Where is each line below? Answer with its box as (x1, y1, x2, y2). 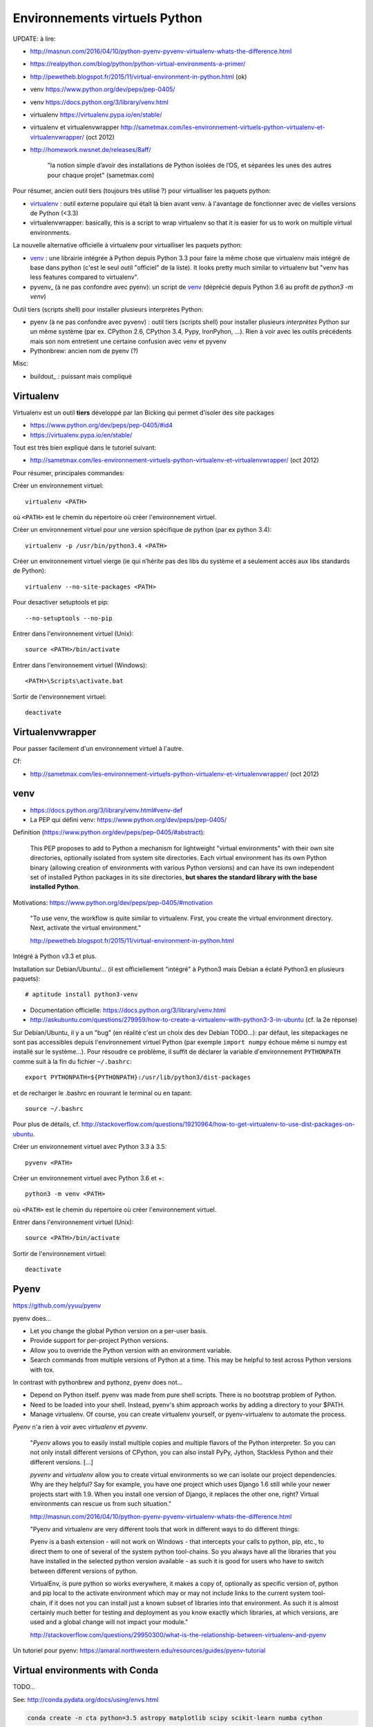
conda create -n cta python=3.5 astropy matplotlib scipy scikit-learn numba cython (27, 1714, 323, 1721)
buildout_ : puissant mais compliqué (30, 372, 133, 380)
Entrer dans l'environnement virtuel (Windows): (12, 660, 148, 669)
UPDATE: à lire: (12, 35, 56, 43)
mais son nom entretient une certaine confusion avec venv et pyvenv (30, 337, 227, 345)
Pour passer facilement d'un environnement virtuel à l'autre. (12, 744, 184, 752)
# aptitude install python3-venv (25, 991, 138, 998)
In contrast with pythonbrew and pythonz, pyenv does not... (12, 1378, 183, 1386)
